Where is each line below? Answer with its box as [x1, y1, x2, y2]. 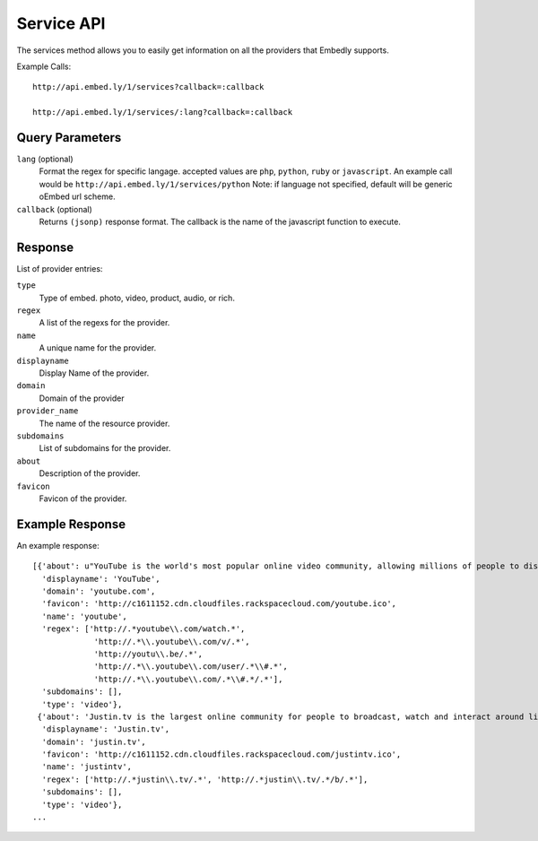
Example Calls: [16, 61, 72, 72]
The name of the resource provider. [39, 418, 170, 429]
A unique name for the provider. [39, 342, 157, 353]
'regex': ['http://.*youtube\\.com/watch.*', [41, 624, 246, 634]
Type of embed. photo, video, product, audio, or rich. [39, 292, 235, 303]
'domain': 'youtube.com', [41, 585, 156, 596]
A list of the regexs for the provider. [39, 317, 170, 328]
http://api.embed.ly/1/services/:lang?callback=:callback [32, 108, 293, 117]
